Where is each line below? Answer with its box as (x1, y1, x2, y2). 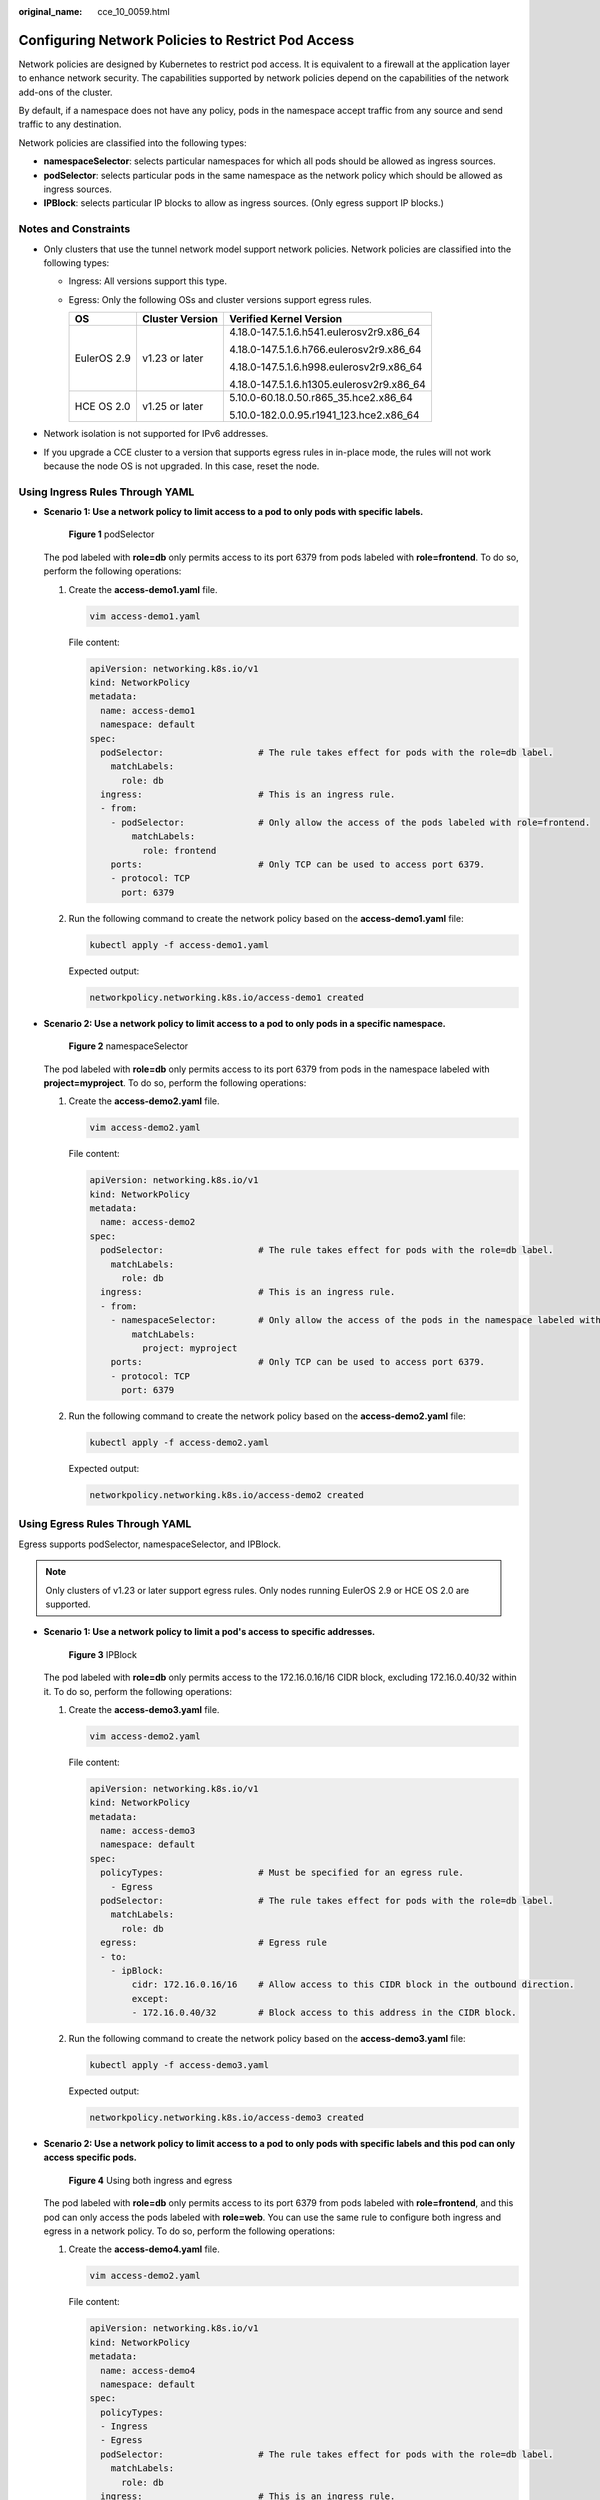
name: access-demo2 (100, 1216, 196, 1228)
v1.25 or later (141, 400, 204, 414)
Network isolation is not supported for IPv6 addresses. (43, 428, 269, 440)
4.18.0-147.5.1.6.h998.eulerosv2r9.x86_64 (228, 360, 423, 374)
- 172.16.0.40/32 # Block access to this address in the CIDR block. (131, 2007, 517, 2019)
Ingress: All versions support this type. (68, 275, 228, 287)
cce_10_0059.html (97, 6, 170, 17)
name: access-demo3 (100, 1825, 196, 1837)
